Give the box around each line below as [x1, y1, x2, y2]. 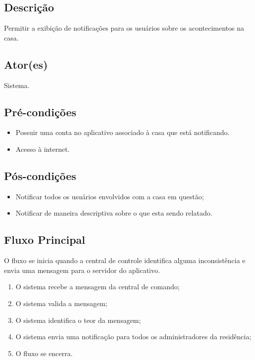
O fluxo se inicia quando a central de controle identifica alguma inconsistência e [4, 255, 246, 266]
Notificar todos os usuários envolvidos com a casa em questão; [15, 191, 204, 201]
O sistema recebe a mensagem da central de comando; [15, 281, 180, 292]
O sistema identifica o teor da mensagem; [15, 315, 141, 325]
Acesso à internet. [15, 143, 70, 154]
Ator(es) [4, 56, 48, 72]
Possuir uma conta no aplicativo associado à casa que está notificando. [15, 127, 230, 137]
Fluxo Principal [4, 232, 86, 247]
